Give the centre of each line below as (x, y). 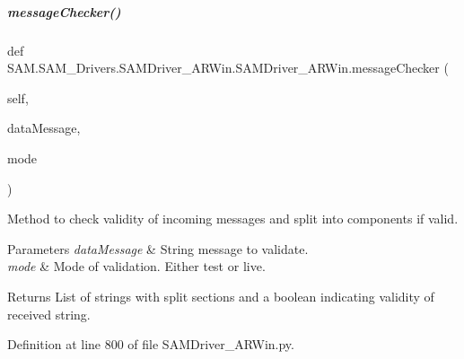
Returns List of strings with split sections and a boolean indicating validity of (221, 296)
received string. (49, 314)
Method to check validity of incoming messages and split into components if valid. (233, 219)
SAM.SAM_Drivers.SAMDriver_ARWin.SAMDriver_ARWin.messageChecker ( (228, 68)
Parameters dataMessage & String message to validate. (158, 248)
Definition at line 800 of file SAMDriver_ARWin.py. (151, 344)
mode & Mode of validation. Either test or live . (136, 266)
